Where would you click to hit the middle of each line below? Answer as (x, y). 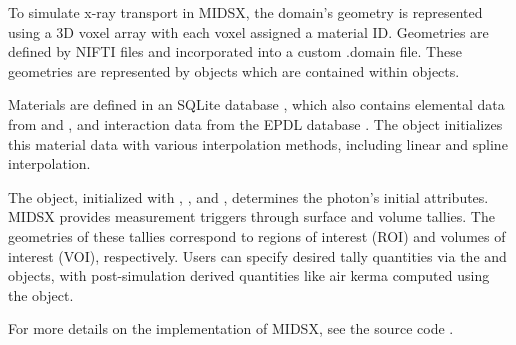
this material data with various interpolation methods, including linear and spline (258, 143)
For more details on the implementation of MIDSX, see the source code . (231, 328)
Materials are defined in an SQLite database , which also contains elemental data (256, 104)
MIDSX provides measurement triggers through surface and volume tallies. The (251, 216)
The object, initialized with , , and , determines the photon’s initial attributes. (248, 196)
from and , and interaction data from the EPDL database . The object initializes (255, 123)
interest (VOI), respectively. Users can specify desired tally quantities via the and (257, 255)
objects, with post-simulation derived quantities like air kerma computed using (249, 275)
